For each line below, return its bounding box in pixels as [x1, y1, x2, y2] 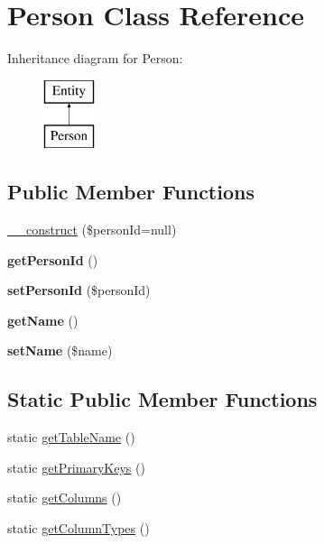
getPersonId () [7, 250, 98, 269]
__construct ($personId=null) [7, 220, 177, 239]
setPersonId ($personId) [7, 281, 151, 300]
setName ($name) [7, 341, 113, 360]
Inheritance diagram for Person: [7, 49, 183, 68]
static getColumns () [7, 488, 122, 507]
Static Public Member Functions [7, 385, 318, 413]
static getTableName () [7, 428, 135, 447]
